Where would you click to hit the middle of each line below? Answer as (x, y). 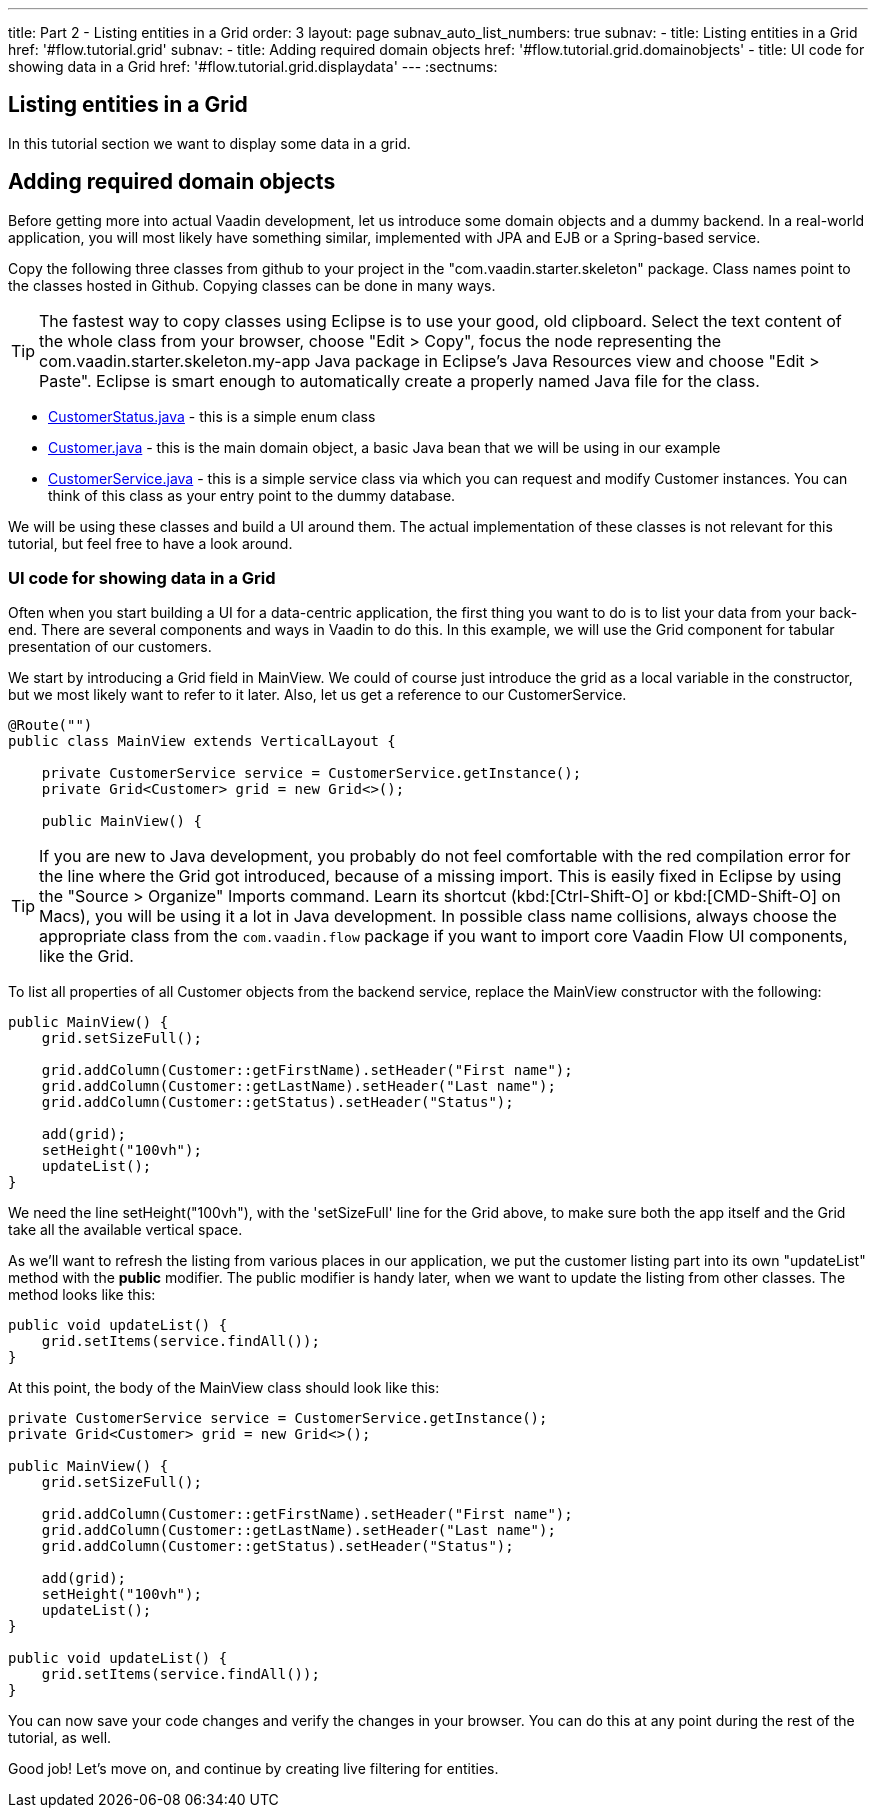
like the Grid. (86, 956)
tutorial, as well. (60, 1738)
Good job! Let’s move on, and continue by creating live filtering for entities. (253, 1769)
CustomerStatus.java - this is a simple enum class (212, 416)
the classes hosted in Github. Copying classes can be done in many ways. (252, 285)
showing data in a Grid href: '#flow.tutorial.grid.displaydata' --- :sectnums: (253, 66)
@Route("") (50, 725)
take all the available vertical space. (125, 1230)
